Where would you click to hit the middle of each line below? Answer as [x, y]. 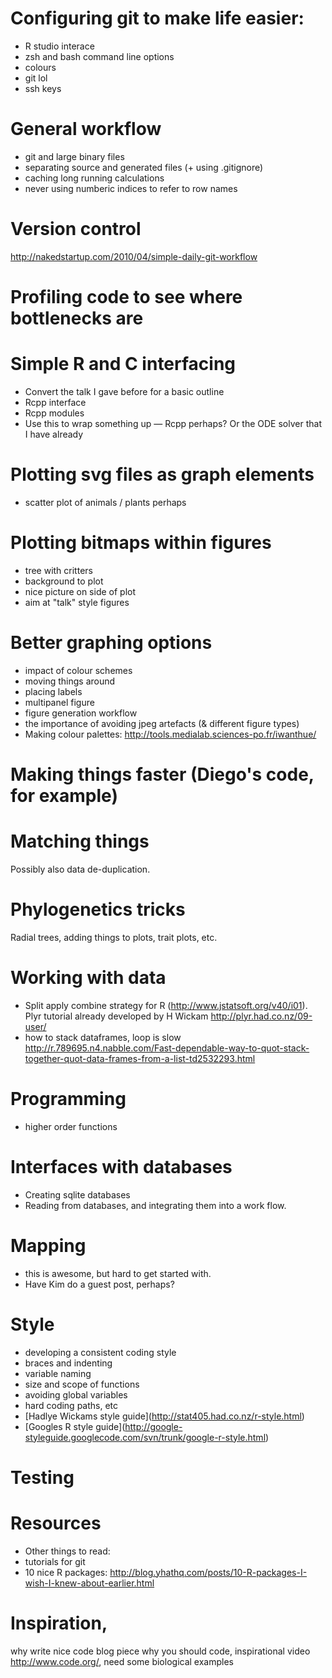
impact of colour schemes [78, 670]
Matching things [80, 841]
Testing [42, 1477]
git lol [36, 78]
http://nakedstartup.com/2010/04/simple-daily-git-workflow [134, 256]
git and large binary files [74, 156]
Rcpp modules [54, 413]
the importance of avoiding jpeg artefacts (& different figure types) [162, 723]
